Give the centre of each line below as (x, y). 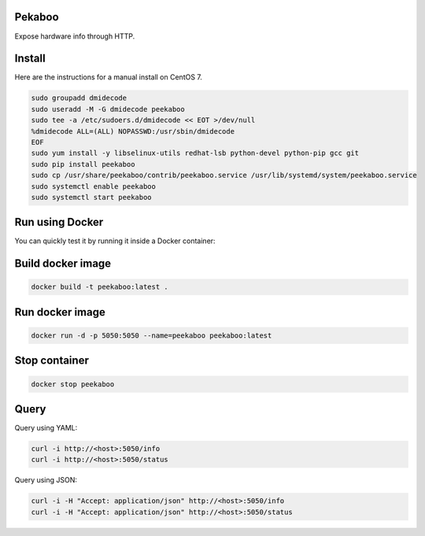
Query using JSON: (46, 480)
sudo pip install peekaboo (83, 164)
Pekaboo (37, 17)
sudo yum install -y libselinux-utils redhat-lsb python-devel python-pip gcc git (195, 153)
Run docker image (60, 312)
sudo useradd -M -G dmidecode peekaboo (108, 109)
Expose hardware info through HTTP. (75, 36)
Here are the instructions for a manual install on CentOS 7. (108, 77)
